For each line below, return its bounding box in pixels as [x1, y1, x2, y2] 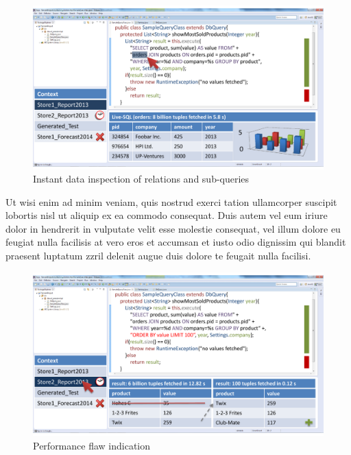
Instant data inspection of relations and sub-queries [33, 172, 250, 186]
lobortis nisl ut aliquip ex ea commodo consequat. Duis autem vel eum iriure [5, 208, 328, 222]
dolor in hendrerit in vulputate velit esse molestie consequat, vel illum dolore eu [5, 221, 341, 235]
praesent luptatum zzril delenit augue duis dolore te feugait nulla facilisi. [5, 248, 311, 263]
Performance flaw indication [33, 438, 151, 452]
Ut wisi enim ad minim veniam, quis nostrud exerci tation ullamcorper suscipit [5, 194, 337, 209]
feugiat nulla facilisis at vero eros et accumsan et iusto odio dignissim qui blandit [5, 235, 346, 249]
